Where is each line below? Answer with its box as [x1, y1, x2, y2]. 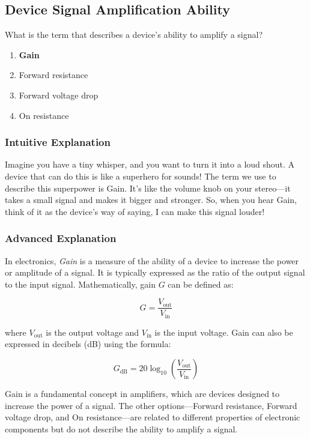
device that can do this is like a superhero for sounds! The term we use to [5, 169, 276, 182]
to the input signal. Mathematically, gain [5, 277, 156, 290]
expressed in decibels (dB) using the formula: [5, 338, 171, 350]
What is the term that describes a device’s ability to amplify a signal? [5, 28, 263, 41]
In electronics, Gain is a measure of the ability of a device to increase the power [5, 254, 299, 267]
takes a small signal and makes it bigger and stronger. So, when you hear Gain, [5, 193, 297, 206]
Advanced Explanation [5, 231, 117, 246]
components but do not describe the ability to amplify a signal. [5, 422, 238, 435]
